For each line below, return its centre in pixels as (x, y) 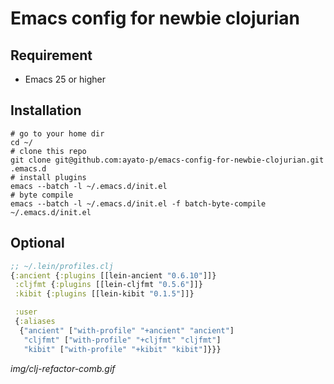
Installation (46, 110)
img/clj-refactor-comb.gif (63, 368)
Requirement (51, 55)
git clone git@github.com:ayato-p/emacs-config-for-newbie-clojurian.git (167, 160)
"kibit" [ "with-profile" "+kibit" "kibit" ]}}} (122, 349)
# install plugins (48, 177)
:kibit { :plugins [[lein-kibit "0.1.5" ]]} (104, 294)
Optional (37, 243)
